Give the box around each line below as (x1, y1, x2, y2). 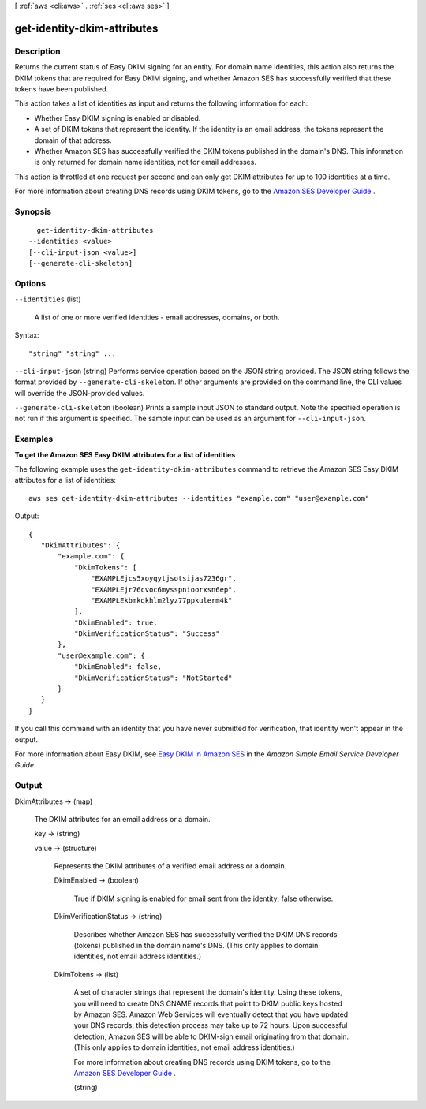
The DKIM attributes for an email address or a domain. (34, 814, 211, 823)
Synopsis (14, 206, 51, 217)
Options (14, 278, 47, 289)
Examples (14, 434, 54, 445)
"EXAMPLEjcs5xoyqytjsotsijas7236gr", (91, 574, 237, 583)
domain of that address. (34, 135, 112, 145)
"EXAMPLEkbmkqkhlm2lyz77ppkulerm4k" (91, 596, 233, 605)
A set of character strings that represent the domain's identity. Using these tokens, (73, 988, 343, 997)
